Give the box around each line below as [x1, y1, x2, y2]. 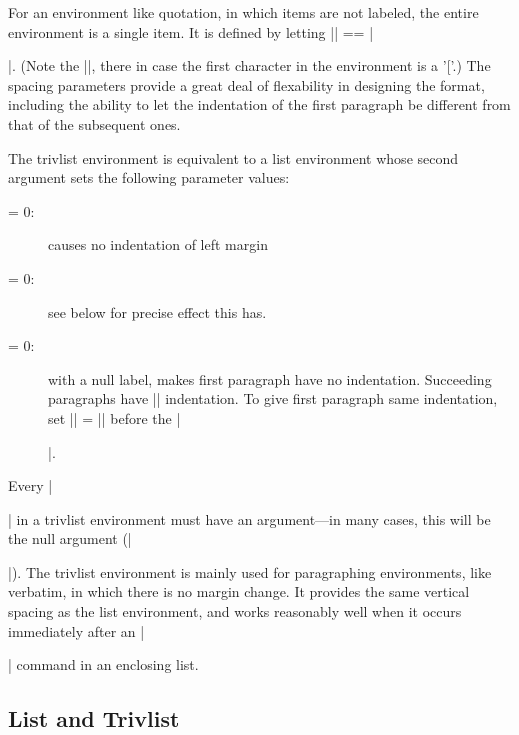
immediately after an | [8, 620, 145, 641]
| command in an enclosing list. [8, 654, 199, 675]
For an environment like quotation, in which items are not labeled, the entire [8, 2, 479, 22]
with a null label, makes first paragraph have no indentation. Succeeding [48, 368, 492, 389]
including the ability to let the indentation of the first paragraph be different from [8, 94, 511, 115]
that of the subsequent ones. [8, 113, 181, 134]
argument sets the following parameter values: [8, 167, 290, 188]
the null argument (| [8, 528, 132, 549]
